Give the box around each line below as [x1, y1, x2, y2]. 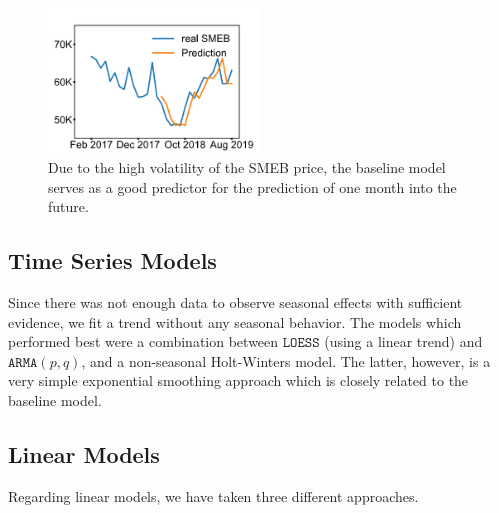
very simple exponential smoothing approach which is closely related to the [8, 370, 469, 391]
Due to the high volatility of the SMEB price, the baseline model [48, 157, 446, 178]
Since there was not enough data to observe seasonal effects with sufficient [8, 292, 463, 313]
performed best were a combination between [8, 331, 279, 352]
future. [48, 196, 89, 217]
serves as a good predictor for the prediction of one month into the [48, 176, 457, 197]
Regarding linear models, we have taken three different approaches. [8, 485, 419, 506]
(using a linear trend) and [324, 331, 483, 352]
